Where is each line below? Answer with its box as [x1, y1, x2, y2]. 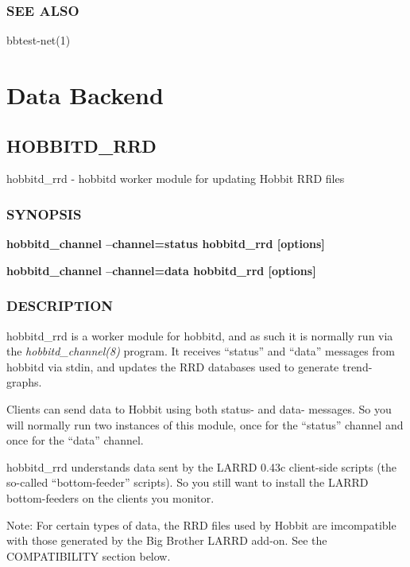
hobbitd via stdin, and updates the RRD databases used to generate [6, 358, 339, 375]
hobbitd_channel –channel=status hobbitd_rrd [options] [6, 235, 325, 252]
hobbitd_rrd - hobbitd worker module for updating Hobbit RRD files [6, 170, 345, 187]
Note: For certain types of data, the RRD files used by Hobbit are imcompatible [6, 516, 396, 533]
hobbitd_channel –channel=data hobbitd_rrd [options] [6, 262, 316, 278]
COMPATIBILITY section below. [6, 547, 171, 564]
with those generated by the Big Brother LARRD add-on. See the [6, 532, 327, 549]
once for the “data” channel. [6, 432, 144, 449]
